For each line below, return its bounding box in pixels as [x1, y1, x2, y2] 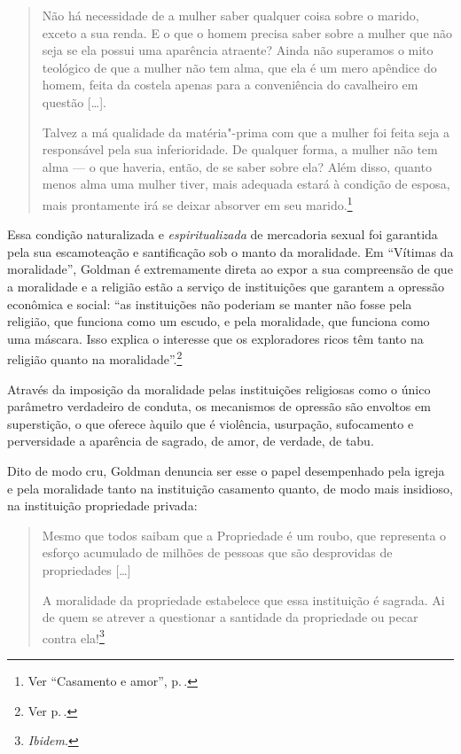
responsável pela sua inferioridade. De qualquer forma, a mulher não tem [42, 140, 438, 159]
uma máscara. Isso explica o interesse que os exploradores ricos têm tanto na [7, 329, 424, 347]
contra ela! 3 [42, 626, 105, 647]
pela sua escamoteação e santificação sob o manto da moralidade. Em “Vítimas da [7, 242, 454, 260]
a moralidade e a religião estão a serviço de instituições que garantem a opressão [7, 276, 444, 295]
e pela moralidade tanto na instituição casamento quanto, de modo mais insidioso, [7, 478, 453, 497]
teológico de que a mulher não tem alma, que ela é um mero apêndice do [42, 58, 437, 76]
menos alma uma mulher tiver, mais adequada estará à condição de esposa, [42, 175, 450, 193]
